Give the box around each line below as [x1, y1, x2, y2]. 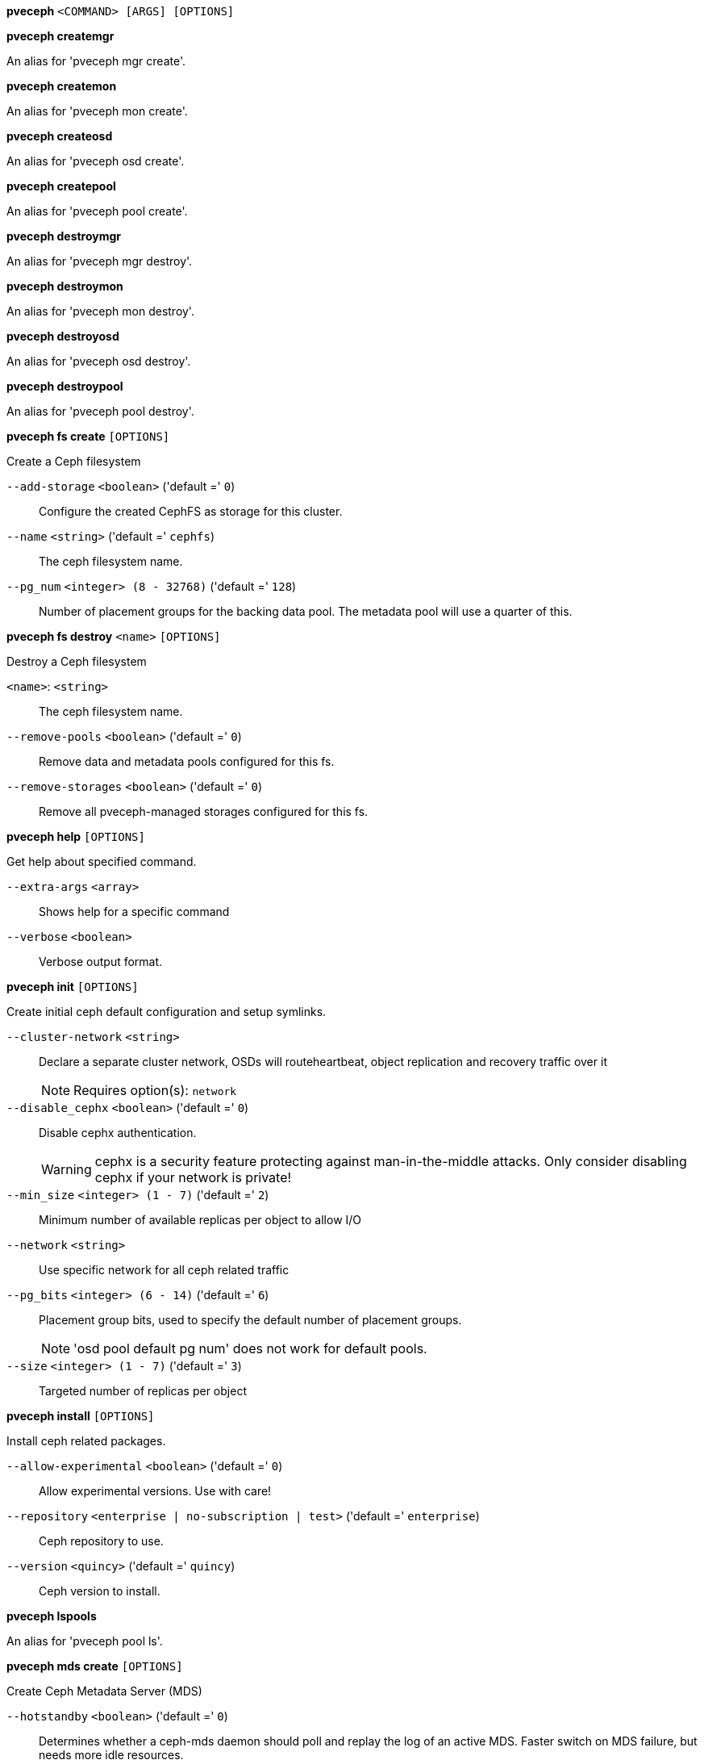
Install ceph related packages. [6, 1434, 166, 1448]
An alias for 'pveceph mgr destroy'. [6, 254, 193, 268]
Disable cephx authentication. [39, 1126, 197, 1139]
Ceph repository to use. [39, 1534, 164, 1548]
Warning [41, 1161, 92, 1177]
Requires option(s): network [73, 1082, 237, 1098]
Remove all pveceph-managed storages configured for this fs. [39, 805, 369, 818]
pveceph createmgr [6, 29, 115, 43]
